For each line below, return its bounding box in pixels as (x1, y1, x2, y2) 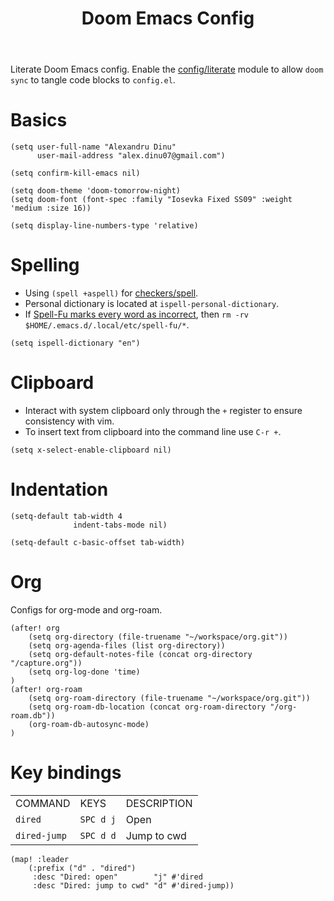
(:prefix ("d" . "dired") (28, 863, 137, 873)
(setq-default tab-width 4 (10, 511, 123, 521)
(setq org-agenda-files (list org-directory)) (28, 640, 226, 651)
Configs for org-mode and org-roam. (10, 603, 163, 616)
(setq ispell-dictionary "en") (10, 338, 141, 349)
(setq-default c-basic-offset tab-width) (10, 537, 186, 547)
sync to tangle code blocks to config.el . (10, 74, 176, 86)
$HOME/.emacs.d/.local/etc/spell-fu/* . (24, 319, 190, 331)
